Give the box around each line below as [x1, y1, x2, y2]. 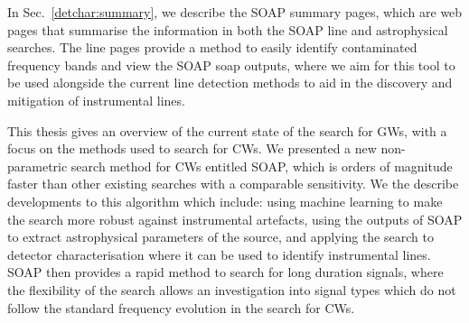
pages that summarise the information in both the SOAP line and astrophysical [7, 20, 448, 39]
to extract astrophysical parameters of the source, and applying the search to [7, 227, 434, 246]
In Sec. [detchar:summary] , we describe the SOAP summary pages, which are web [7, 3, 463, 21]
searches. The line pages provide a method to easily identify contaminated [7, 38, 417, 57]
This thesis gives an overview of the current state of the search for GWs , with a [7, 121, 447, 140]
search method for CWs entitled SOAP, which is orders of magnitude [70, 156, 453, 175]
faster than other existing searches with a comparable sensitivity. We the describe [7, 174, 459, 193]
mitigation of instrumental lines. [7, 90, 185, 109]
